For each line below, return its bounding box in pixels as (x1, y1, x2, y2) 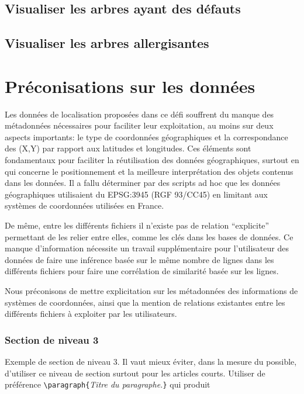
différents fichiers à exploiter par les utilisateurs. (5, 307, 177, 320)
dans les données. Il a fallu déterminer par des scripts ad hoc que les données (5, 177, 281, 189)
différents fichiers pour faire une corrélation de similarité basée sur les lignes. (5, 265, 279, 277)
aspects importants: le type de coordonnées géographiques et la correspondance (5, 130, 288, 143)
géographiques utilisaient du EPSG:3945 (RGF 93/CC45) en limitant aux (5, 188, 268, 200)
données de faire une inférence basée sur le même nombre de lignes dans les (5, 253, 274, 265)
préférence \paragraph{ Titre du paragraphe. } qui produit (5, 378, 210, 390)
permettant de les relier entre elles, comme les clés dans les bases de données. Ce (5, 230, 293, 243)
